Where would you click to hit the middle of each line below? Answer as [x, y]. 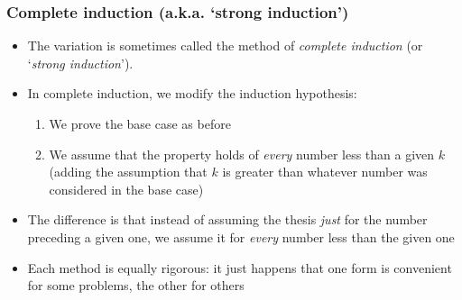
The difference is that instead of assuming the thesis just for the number [227, 219]
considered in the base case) [126, 189]
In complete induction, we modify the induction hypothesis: [192, 93]
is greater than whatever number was [325, 172]
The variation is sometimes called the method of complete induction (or [225, 45]
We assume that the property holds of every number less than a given [242, 154]
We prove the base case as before [140, 123]
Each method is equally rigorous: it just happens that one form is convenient [240, 267]
